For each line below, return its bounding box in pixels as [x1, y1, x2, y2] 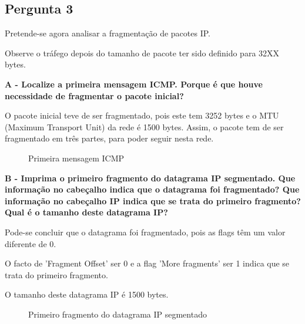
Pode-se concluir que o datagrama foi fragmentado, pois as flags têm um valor [5, 225, 286, 238]
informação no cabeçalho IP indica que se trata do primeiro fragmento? [5, 194, 301, 207]
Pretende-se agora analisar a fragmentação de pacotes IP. [5, 27, 210, 39]
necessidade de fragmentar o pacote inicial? [5, 89, 184, 102]
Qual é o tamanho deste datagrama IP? [5, 206, 168, 218]
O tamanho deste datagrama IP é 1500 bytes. [5, 288, 169, 301]
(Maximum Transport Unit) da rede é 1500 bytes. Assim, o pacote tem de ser [5, 120, 284, 133]
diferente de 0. [5, 237, 56, 249]
